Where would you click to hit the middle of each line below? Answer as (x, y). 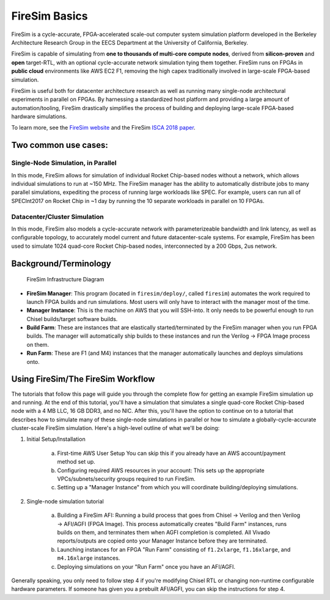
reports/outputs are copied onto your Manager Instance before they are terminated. (162, 541)
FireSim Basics (50, 16)
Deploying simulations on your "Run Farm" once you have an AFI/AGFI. (146, 566)
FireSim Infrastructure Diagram (65, 280)
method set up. (76, 462)
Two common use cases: (60, 145)
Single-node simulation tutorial (65, 501)
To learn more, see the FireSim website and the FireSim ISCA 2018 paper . (103, 128)
